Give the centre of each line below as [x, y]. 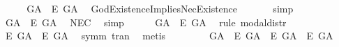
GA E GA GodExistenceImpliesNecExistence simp [160, 8]
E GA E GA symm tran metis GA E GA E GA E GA [169, 36]
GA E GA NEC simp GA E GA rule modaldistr [146, 22]
